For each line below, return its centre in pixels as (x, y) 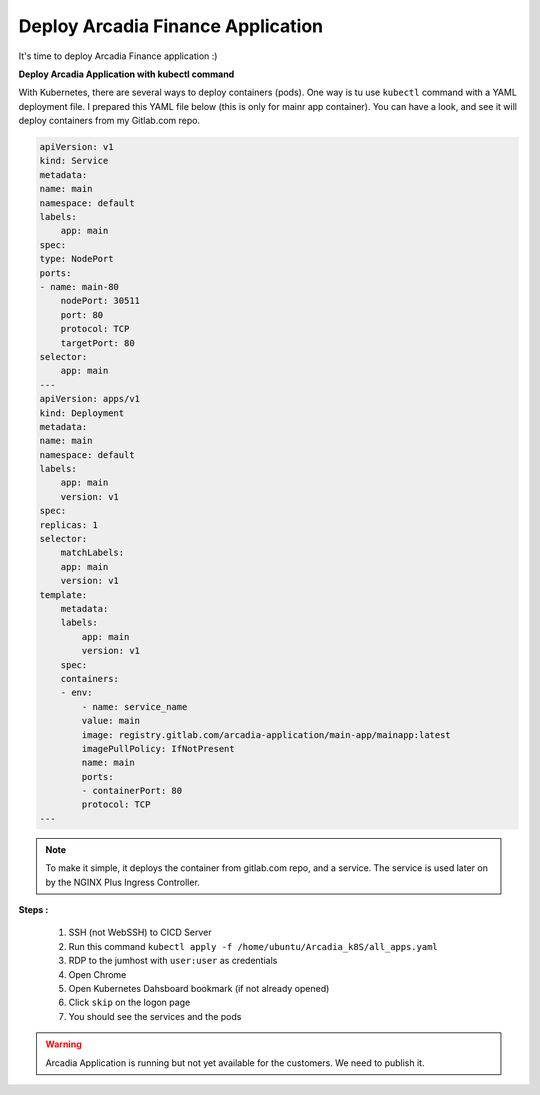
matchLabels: (92, 553)
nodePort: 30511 (100, 301)
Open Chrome (97, 974)
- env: (76, 693)
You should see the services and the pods (155, 1016)
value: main (110, 721)
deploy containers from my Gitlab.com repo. (109, 121)
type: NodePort (76, 259)
